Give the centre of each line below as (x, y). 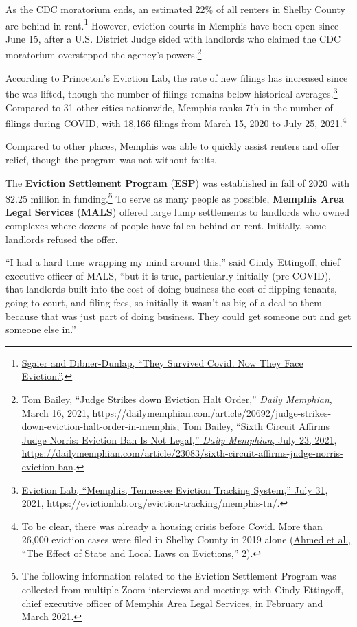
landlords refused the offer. (62, 239)
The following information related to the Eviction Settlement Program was (179, 576)
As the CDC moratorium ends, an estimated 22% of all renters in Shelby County (175, 9)
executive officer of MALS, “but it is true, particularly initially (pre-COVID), (168, 275)
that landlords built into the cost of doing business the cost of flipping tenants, (171, 289)
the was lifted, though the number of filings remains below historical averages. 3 (172, 92)
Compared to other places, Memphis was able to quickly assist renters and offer (173, 146)
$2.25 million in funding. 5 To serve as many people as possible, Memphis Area (175, 197)
